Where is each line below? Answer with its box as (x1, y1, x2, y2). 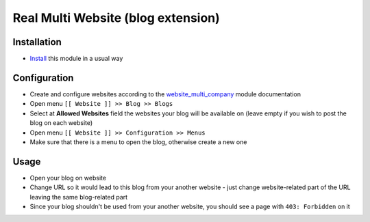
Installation (12, 36, 62, 48)
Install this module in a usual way (29, 55, 123, 63)
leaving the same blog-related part (29, 193, 128, 201)
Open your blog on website (29, 174, 106, 182)
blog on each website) (29, 119, 93, 127)
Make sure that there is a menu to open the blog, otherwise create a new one (29, 137, 247, 146)
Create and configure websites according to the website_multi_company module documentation (29, 89, 301, 98)
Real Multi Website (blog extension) (12, 10, 221, 25)
